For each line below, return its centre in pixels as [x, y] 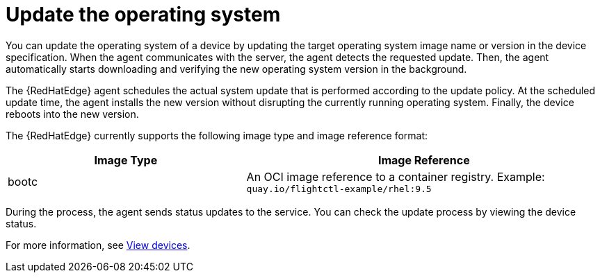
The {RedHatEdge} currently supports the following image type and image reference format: [217, 135]
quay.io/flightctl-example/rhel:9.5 [339, 189]
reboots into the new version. [72, 114]
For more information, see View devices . [98, 245]
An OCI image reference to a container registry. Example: [396, 176]
